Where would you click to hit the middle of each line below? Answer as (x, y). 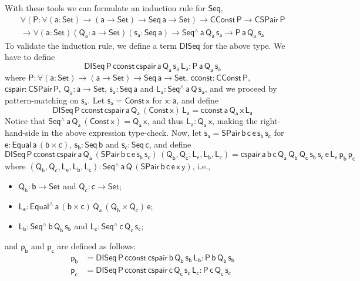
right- (270, 121)
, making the (235, 121)
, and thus (165, 121)
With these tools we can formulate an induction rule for (105, 8)
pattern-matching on (42, 100)
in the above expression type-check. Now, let (122, 133)
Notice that (25, 121)
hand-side (22, 133)
